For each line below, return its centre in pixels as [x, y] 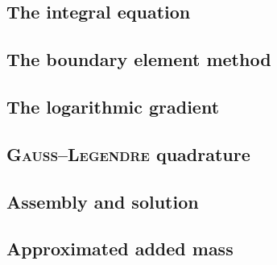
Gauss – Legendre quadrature [128, 153]
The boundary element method [139, 59]
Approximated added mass [120, 248]
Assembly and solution [103, 201]
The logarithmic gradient [113, 106]
